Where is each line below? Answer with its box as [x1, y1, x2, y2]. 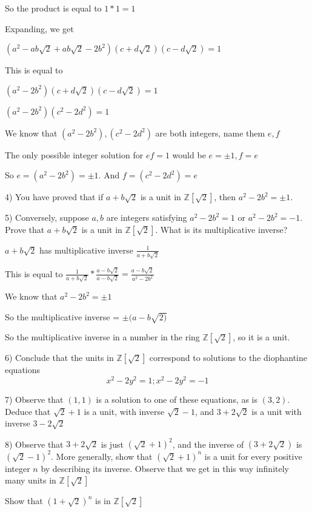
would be [172, 148, 206, 161]
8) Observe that [5, 437, 64, 450]
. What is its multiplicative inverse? [155, 223, 288, 235]
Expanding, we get [5, 22, 74, 35]
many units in [5, 474, 56, 487]
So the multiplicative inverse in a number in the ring [5, 331, 200, 343]
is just [101, 437, 124, 450]
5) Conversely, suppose [5, 211, 89, 224]
